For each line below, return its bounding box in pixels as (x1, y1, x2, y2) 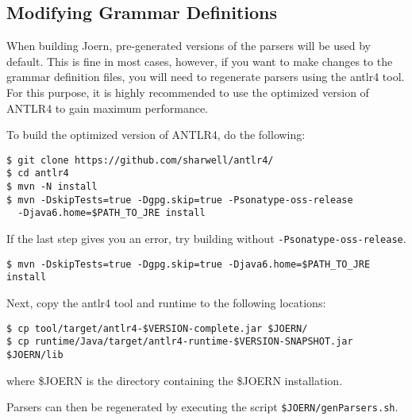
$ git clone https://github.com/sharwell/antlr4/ (6, 154, 274, 166)
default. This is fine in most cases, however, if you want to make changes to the (6, 52, 393, 69)
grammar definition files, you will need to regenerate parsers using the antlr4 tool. (6, 68, 405, 85)
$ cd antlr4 (6, 168, 69, 179)
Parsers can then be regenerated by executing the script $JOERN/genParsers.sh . (6, 399, 399, 415)
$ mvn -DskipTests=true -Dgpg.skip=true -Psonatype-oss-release (6, 194, 353, 206)
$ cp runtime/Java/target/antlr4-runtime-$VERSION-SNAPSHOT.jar (6, 336, 353, 348)
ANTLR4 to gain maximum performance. (6, 99, 209, 116)
